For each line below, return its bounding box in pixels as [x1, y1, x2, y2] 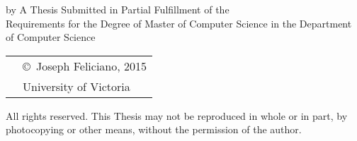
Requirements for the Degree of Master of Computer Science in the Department [6, 16, 352, 30]
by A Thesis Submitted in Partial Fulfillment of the [6, 2, 229, 16]
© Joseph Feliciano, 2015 [23, 57, 147, 74]
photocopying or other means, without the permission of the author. [6, 122, 302, 137]
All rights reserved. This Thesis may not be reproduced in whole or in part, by [6, 108, 348, 123]
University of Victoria [23, 78, 130, 94]
